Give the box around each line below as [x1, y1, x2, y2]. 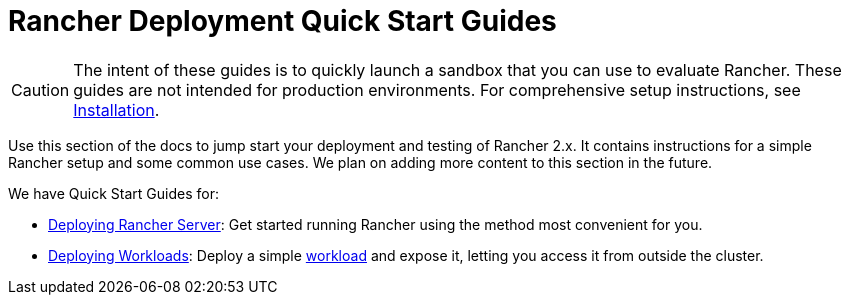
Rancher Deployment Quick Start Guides [8, 4, 557, 38]
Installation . [73, 99, 160, 120]
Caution [11, 79, 70, 100]
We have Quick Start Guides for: [8, 184, 219, 202]
